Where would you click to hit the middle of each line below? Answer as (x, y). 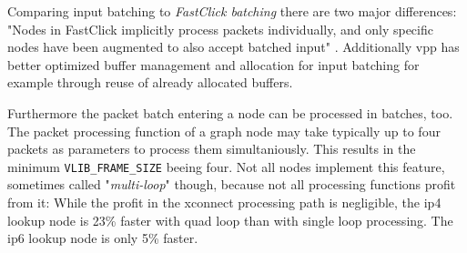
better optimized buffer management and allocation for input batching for (213, 64)
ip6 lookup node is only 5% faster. (103, 238)
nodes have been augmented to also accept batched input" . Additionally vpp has (233, 47)
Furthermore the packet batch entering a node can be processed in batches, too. (230, 112)
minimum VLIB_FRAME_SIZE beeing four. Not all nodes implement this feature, (226, 166)
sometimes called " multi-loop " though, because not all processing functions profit (232, 184)
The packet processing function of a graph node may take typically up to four (224, 131)
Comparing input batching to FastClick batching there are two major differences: (232, 11)
